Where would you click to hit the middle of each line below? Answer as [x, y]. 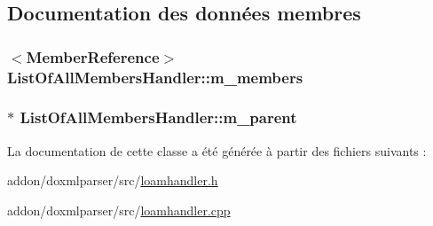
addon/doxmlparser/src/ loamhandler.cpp [119, 210]
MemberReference [93, 56]
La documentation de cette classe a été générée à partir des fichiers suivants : [217, 150]
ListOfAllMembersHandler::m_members [155, 77]
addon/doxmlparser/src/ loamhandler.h [113, 180]
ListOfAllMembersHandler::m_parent [158, 117]
